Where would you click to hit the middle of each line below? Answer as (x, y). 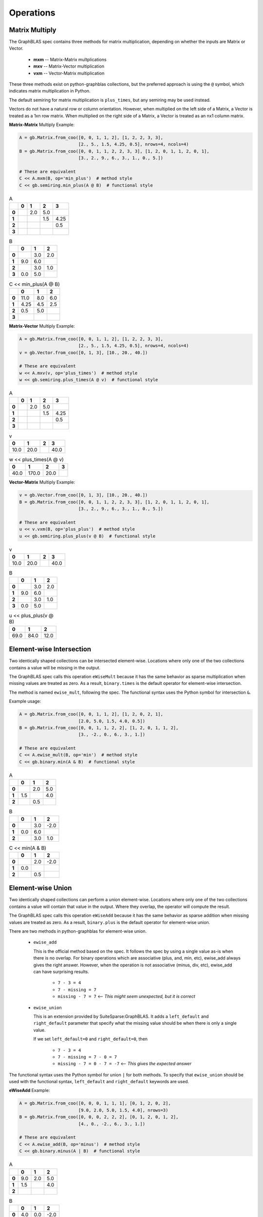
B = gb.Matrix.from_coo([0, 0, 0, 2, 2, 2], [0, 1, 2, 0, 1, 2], (99, 1117)
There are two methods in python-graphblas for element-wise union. (78, 931)
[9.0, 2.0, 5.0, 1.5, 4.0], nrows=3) (123, 1110)
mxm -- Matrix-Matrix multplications (70, 59)
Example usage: (25, 701)
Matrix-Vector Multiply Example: (42, 326)
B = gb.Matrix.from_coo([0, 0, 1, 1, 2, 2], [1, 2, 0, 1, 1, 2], (99, 728)
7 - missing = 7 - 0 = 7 (87, 1057)
